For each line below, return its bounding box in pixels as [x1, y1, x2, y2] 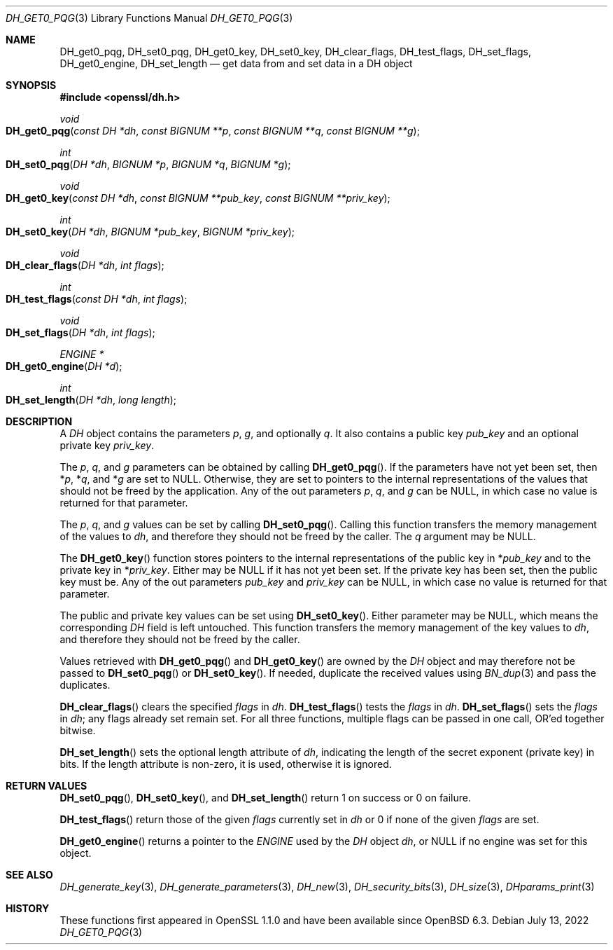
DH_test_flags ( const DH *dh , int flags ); [6, 293, 188, 305]
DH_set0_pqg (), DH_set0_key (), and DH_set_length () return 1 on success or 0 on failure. [59, 792, 471, 804]
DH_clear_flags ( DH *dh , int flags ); [6, 259, 164, 271]
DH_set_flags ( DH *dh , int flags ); [6, 326, 155, 338]
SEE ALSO [6, 869, 53, 881]
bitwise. [59, 724, 96, 736]
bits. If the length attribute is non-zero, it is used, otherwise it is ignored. [59, 758, 392, 770]
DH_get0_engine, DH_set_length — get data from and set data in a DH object [59, 57, 413, 69]
